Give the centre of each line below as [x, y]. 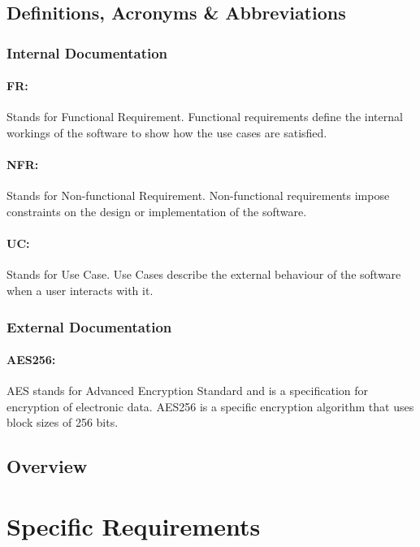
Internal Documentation [87, 52]
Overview [47, 466]
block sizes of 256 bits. [63, 422]
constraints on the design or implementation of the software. [157, 211]
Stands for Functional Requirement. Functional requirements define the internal [205, 117]
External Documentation [89, 326]
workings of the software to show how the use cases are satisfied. [167, 133]
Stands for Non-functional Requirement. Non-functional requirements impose [198, 195]
